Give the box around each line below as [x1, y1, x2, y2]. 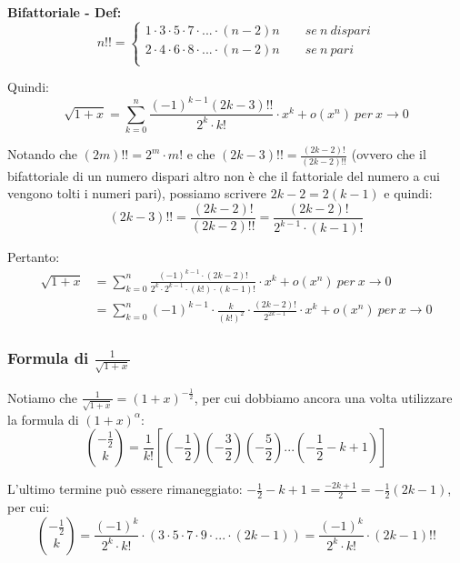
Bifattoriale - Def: [7, 3, 122, 21]
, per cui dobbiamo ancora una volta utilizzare [194, 387, 453, 407]
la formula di [7, 409, 79, 428]
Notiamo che [7, 387, 77, 407]
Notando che [7, 145, 77, 164]
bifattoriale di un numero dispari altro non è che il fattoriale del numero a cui [7, 166, 440, 185]
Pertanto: [7, 247, 60, 266]
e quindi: [384, 184, 433, 203]
